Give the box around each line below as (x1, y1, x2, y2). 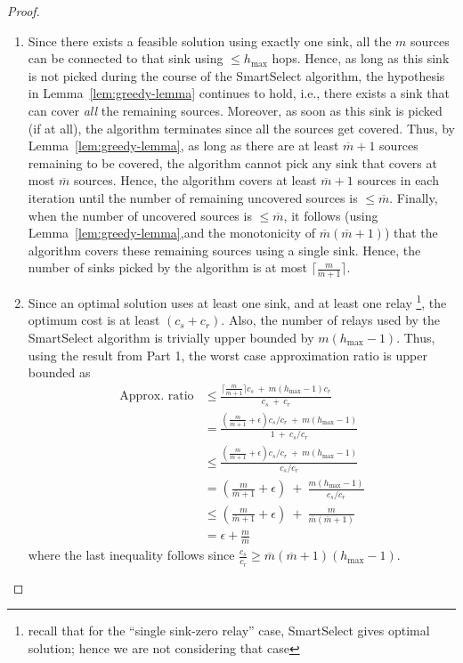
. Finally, (389, 188, 438, 206)
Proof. (7, 2, 40, 20)
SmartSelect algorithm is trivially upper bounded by (28, 328, 314, 347)
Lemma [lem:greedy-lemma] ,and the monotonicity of (28, 223, 316, 242)
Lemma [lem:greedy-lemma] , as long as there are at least (28, 136, 339, 155)
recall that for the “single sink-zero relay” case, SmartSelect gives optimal (28, 621, 430, 640)
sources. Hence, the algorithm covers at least (74, 171, 317, 190)
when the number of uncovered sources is (28, 206, 252, 224)
